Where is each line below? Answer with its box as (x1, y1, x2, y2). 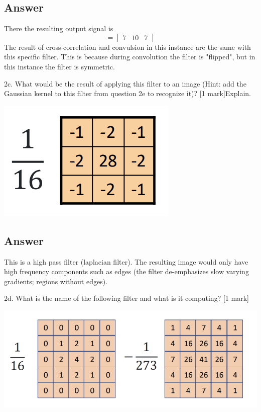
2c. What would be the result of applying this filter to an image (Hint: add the (4, 78, 246, 89)
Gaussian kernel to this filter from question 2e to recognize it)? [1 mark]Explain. (4, 88, 251, 99)
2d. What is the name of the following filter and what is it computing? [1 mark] (4, 293, 249, 303)
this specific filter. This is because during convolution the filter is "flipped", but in (4, 51, 255, 62)
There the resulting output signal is (4, 23, 113, 34)
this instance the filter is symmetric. (4, 61, 115, 71)
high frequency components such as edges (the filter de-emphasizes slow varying (4, 266, 249, 277)
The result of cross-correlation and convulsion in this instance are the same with (4, 41, 251, 52)
